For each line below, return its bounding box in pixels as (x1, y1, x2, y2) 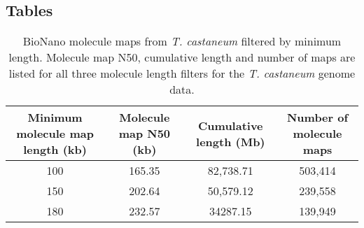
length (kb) (23, 141, 87, 158)
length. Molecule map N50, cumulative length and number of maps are (8, 49, 356, 66)
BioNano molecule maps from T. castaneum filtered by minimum (22, 33, 342, 50)
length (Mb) (196, 133, 265, 150)
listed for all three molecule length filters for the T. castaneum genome (8, 65, 356, 82)
